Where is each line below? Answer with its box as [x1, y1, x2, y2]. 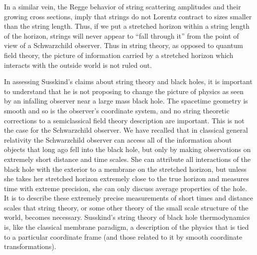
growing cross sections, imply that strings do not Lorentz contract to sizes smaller [4, 11, 252, 21]
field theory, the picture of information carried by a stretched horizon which [4, 50, 233, 60]
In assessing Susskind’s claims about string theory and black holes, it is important [4, 76, 253, 87]
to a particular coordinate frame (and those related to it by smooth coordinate [4, 231, 242, 242]
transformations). [4, 241, 56, 252]
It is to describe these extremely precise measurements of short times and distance [4, 193, 254, 203]
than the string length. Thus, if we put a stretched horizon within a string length [4, 21, 250, 31]
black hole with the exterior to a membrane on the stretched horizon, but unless [4, 163, 247, 174]
